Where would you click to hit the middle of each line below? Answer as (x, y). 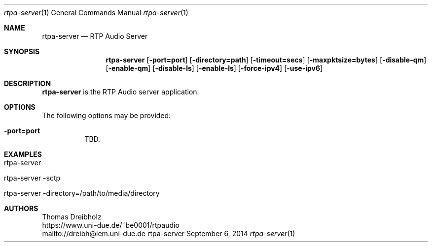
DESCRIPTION (28, 83)
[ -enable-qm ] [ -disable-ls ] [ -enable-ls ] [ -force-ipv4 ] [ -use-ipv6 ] (214, 68)
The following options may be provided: (107, 115)
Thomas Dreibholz (72, 217)
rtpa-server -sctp (32, 178)
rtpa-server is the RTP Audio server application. (121, 92)
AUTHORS (21, 208)
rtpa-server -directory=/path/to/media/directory (82, 193)
